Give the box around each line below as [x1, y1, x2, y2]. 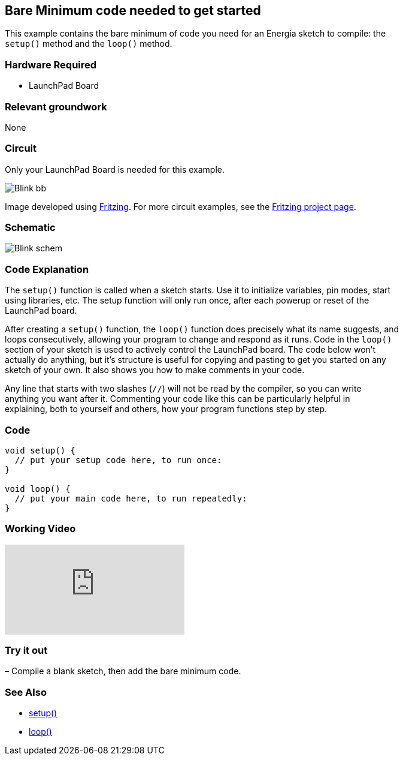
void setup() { [5, 445, 76, 455]
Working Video [5, 522, 76, 535]
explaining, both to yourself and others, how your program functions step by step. [5, 404, 328, 414]
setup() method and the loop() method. [5, 38, 172, 49]
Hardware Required [5, 58, 97, 71]
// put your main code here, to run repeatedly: [14, 493, 247, 503]
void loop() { [5, 483, 71, 494]
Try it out [5, 644, 48, 657]
